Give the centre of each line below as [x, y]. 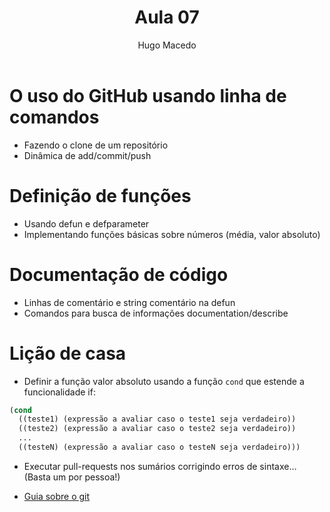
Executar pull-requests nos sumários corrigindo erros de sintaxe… [160, 466]
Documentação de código [119, 274]
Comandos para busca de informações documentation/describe [156, 313]
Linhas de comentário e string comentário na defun [129, 302]
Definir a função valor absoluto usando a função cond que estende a [164, 381]
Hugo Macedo [167, 45]
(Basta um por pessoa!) [72, 477]
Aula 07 [167, 17]
